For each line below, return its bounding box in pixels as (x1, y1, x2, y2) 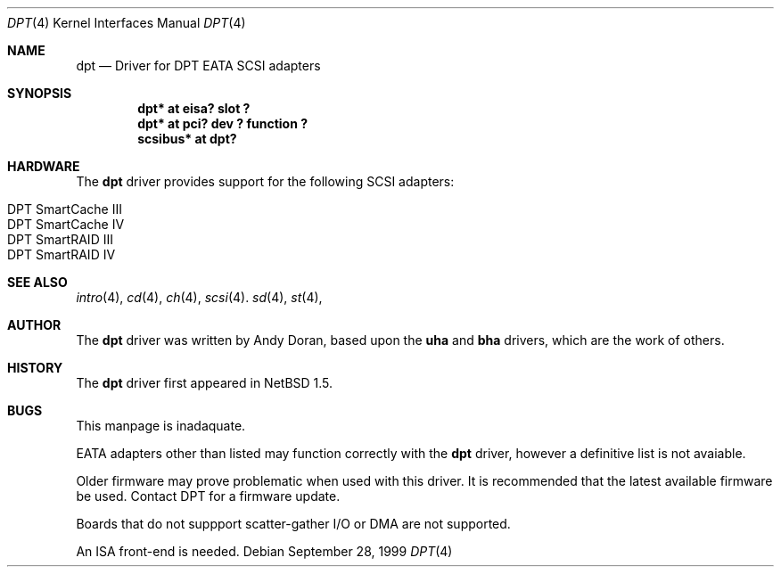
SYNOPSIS (7, 86, 72, 101)
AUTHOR (7, 317, 62, 332)
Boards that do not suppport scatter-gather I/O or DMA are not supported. (76, 516, 511, 531)
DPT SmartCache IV (7, 217, 125, 232)
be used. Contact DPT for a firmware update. (76, 488, 341, 504)
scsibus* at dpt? (137, 131, 237, 146)
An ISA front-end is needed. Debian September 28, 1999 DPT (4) (76, 544, 453, 559)
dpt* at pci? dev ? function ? (137, 116, 308, 131)
